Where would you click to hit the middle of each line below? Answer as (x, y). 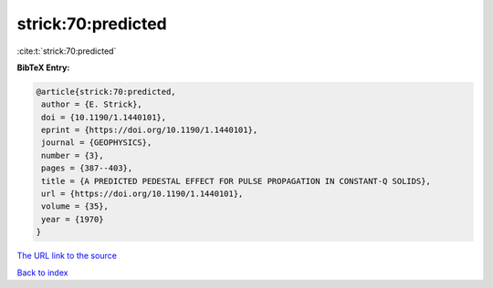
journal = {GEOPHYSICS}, (97, 143)
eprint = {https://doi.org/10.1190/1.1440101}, (150, 130)
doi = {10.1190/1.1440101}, (104, 117)
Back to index (42, 273)
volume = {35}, (75, 206)
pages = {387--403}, (87, 168)
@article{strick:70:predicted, (106, 92)
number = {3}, (73, 155)
